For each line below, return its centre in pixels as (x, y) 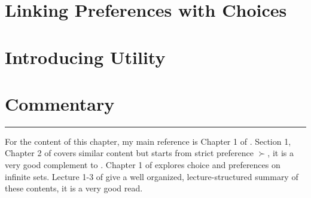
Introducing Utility (85, 57)
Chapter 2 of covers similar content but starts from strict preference (129, 153)
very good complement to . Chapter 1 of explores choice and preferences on (143, 165)
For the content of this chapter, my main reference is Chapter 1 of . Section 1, (148, 141)
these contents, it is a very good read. (74, 188)
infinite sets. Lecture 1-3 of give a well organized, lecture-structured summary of (152, 176)
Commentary (60, 103)
